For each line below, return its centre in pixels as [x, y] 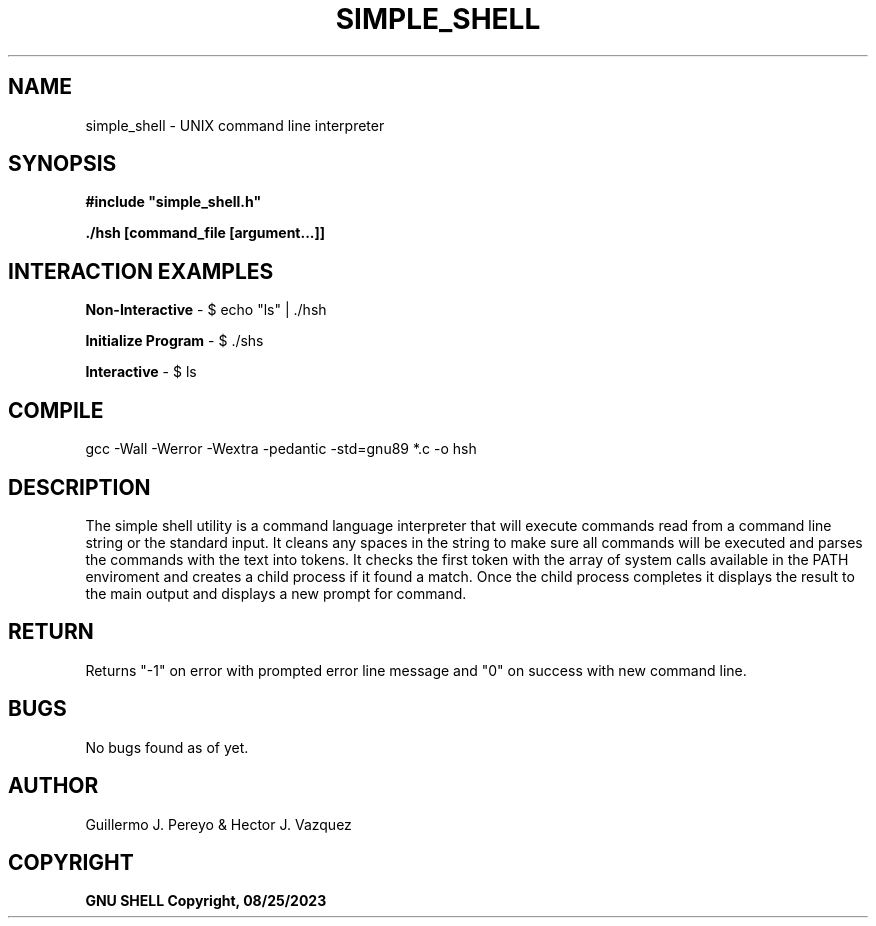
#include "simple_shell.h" [173, 202]
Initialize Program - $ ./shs [174, 341]
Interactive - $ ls [141, 372]
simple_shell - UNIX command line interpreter [235, 125]
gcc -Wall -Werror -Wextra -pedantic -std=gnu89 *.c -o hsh [281, 449]
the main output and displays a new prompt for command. [276, 593]
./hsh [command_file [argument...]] [205, 233]
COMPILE [56, 410]
